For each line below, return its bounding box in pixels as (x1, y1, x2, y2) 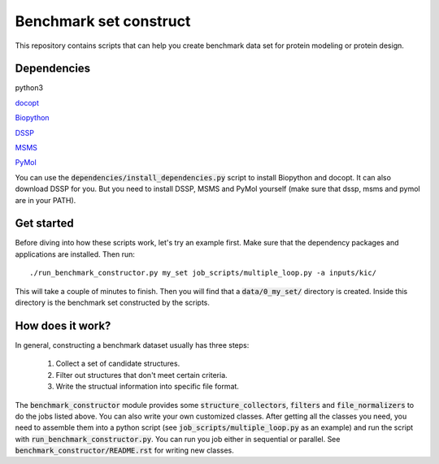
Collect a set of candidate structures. (55, 358, 180, 369)
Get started (15, 216, 74, 231)
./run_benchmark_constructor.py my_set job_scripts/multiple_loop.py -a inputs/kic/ (29, 268, 377, 278)
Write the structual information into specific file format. (55, 382, 240, 392)
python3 (15, 83, 44, 93)
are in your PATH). (15, 195, 76, 205)
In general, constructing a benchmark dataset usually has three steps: (15, 340, 250, 349)
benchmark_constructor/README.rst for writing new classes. (15, 445, 235, 455)
